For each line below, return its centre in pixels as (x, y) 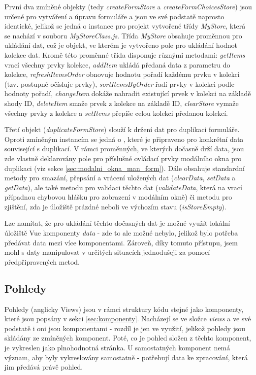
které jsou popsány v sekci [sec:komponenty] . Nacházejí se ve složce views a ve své (128, 319)
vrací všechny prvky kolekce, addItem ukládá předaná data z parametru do (117, 64)
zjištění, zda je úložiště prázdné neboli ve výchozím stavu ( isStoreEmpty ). (115, 206)
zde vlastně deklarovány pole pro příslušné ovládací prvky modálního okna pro (123, 158)
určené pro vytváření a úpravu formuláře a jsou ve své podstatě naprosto (114, 16)
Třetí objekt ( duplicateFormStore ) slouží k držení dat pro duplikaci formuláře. (122, 129)
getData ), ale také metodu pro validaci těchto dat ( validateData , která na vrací (123, 187)
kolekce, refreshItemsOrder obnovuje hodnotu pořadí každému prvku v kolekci (122, 74)
